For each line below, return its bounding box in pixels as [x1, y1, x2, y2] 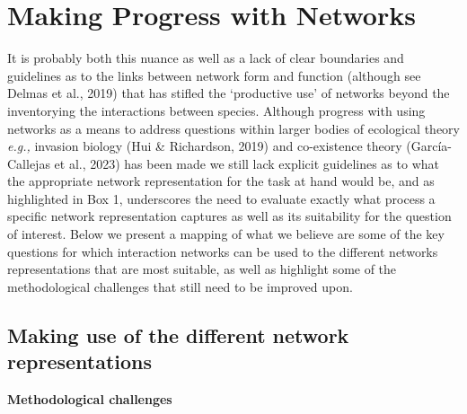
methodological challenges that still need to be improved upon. [7, 277, 353, 295]
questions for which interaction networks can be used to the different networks [7, 242, 438, 260]
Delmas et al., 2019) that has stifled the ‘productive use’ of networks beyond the [7, 84, 450, 102]
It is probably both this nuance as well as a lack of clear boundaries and [7, 48, 404, 67]
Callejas [7, 154, 50, 172]
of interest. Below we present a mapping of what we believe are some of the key [7, 225, 445, 243]
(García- [406, 137, 453, 155]
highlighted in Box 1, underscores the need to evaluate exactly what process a [7, 189, 436, 207]
